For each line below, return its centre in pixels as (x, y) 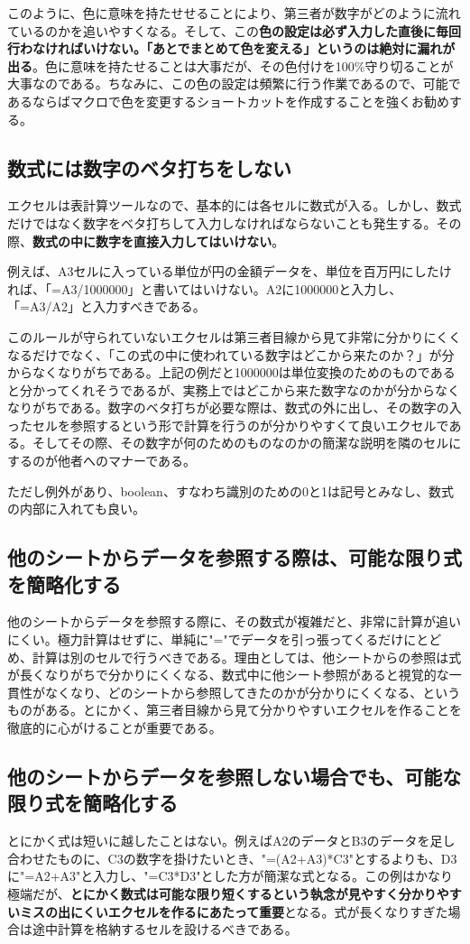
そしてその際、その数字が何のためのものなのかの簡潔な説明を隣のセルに (247, 443)
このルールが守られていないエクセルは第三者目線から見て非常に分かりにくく (235, 336)
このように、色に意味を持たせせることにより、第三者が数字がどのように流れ (234, 13)
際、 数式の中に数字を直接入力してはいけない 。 (146, 241)
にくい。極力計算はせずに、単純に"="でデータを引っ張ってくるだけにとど (225, 639)
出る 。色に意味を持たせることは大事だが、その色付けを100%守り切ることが (230, 65)
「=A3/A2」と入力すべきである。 (106, 306)
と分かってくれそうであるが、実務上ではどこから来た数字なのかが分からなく (234, 389)
